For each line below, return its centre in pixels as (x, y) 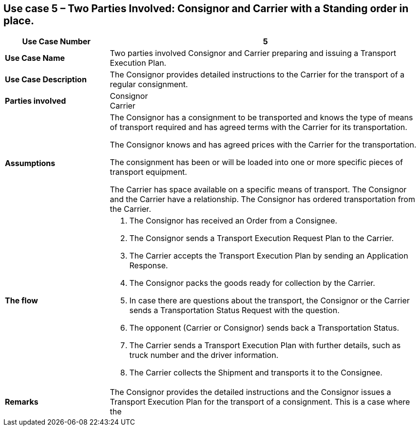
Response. (149, 266)
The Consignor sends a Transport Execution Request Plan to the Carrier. (262, 238)
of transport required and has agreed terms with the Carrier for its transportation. (258, 127)
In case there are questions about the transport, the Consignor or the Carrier (269, 301)
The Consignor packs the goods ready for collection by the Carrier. (252, 283)
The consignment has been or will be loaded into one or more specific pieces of (256, 162)
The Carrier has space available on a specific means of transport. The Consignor (258, 190)
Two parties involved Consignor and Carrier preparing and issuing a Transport (253, 53)
